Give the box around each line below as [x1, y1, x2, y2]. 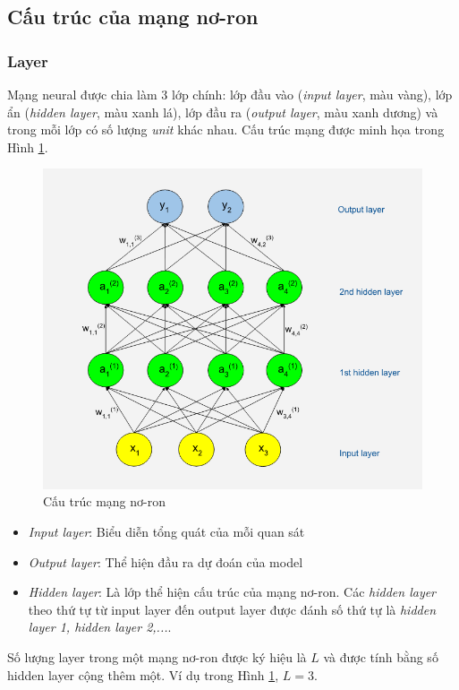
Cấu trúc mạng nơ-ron [43, 492, 166, 511]
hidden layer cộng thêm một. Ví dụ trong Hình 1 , [7, 665, 279, 684]
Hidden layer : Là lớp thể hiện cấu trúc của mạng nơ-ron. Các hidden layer [28, 582, 437, 601]
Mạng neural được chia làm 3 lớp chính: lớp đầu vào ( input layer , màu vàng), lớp [7, 85, 453, 103]
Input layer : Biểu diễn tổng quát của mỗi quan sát [28, 522, 305, 540]
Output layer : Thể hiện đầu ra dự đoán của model [28, 552, 303, 571]
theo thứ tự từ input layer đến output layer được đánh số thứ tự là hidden [28, 599, 437, 618]
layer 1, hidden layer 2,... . [28, 617, 172, 636]
